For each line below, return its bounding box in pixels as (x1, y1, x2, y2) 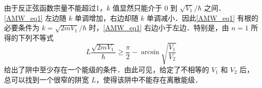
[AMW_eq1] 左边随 (4, 12, 67, 23)
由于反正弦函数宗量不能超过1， (4, 3, 107, 13)
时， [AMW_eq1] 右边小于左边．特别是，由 (89, 22, 229, 33)
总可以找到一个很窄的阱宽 (4, 74, 89, 84)
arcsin (141, 49, 160, 56)
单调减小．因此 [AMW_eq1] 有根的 (146, 12, 258, 23)
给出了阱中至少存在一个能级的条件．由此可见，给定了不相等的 (4, 64, 209, 74)
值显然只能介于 (112, 3, 162, 13)
